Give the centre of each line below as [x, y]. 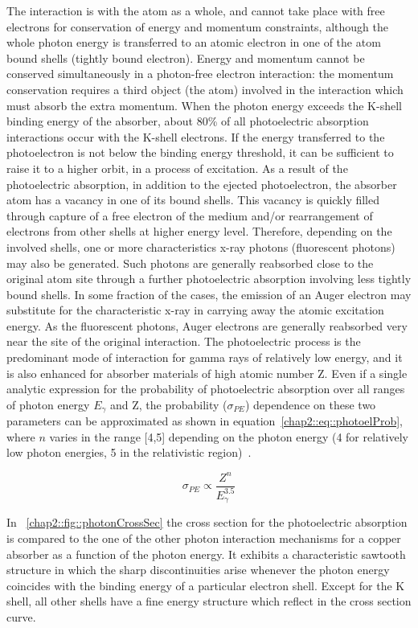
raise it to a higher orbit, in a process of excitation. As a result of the [177, 168]
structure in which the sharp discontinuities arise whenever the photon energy [198, 570]
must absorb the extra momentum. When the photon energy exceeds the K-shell [204, 105]
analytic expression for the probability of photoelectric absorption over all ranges [206, 389]
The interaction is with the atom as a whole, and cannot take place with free [196, 10]
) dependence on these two [310, 404]
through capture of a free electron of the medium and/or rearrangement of [190, 215]
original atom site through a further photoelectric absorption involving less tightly [209, 279]
